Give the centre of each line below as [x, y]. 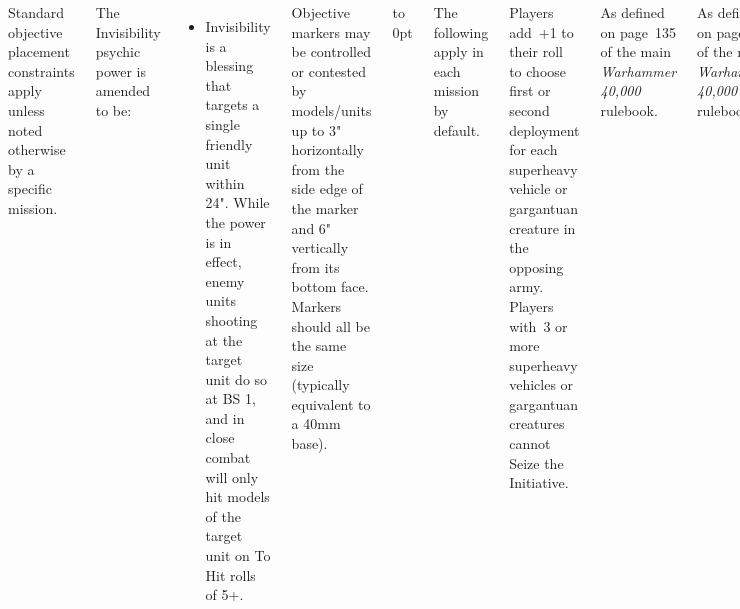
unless [26, 109]
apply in [458, 51]
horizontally [327, 149]
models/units [331, 109]
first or [530, 90]
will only [232, 476]
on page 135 [638, 31]
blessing [229, 65]
